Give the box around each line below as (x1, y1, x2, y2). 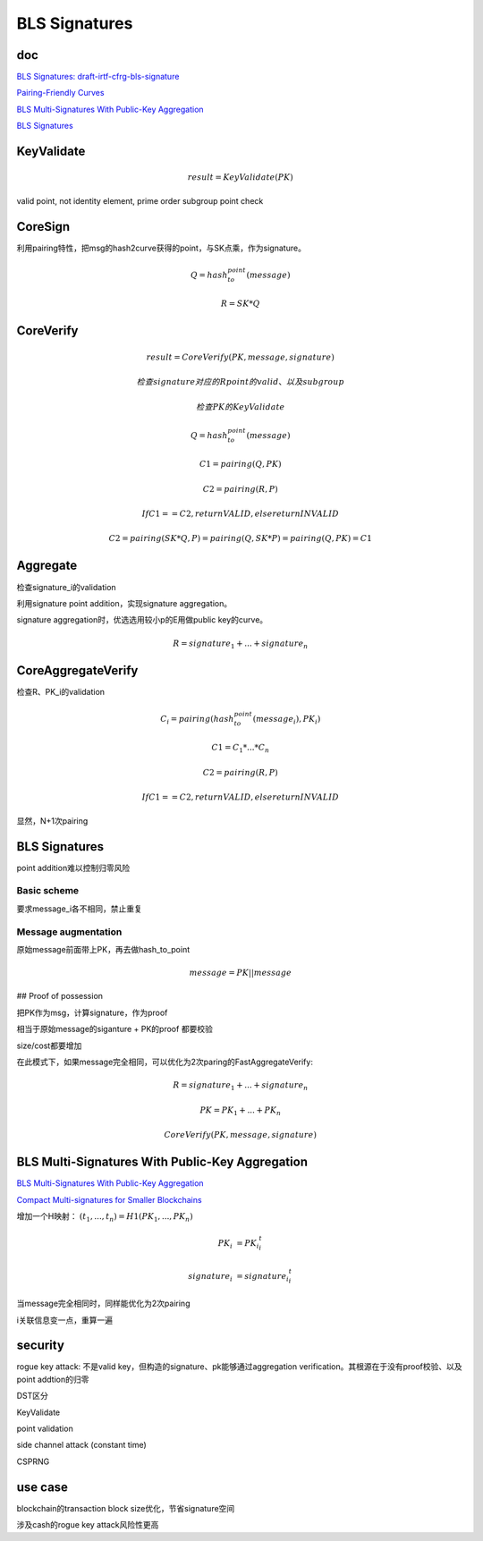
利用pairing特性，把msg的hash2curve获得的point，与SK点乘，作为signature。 (16, 242, 306, 253)
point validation (16, 1423, 73, 1435)
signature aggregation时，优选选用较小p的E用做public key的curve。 (16, 614, 268, 625)
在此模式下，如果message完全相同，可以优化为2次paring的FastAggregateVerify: (16, 1056, 313, 1068)
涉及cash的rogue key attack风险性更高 (16, 1520, 159, 1530)
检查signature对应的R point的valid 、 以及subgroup (136, 377, 344, 387)
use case (16, 1479, 69, 1494)
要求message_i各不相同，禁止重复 (16, 903, 143, 914)
